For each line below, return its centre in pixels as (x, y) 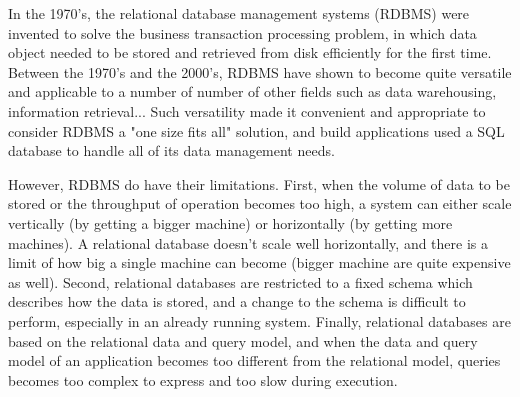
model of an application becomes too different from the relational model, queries (254, 360)
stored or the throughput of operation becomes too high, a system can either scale (260, 203)
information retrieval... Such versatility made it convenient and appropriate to (247, 110)
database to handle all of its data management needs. (171, 150)
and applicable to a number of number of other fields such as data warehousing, (252, 91)
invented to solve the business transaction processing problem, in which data (242, 32)
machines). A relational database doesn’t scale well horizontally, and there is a (248, 242)
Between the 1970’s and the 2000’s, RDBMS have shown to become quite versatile (260, 71)
